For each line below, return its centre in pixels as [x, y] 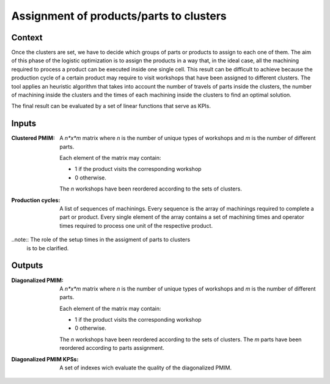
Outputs [27, 266]
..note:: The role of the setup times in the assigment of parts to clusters [101, 240]
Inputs [24, 124]
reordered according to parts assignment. [112, 348]
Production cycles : [36, 200]
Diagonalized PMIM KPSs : [45, 359]
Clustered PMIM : [33, 138]
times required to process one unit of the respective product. [136, 225]
